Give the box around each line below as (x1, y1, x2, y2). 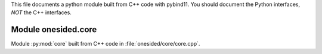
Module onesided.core (11, 24, 97, 35)
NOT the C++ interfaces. (11, 9, 72, 16)
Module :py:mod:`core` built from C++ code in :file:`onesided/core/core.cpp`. (11, 40, 200, 47)
